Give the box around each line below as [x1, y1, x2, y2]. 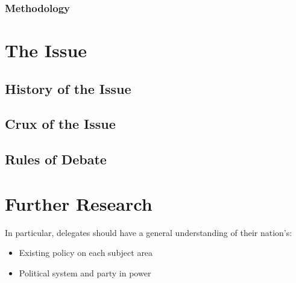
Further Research [5, 191, 153, 216]
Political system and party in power [19, 266, 151, 279]
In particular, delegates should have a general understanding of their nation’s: [5, 226, 292, 238]
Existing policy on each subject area [19, 246, 153, 259]
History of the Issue [5, 79, 131, 98]
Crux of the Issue [5, 114, 116, 133]
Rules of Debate [5, 150, 107, 169]
